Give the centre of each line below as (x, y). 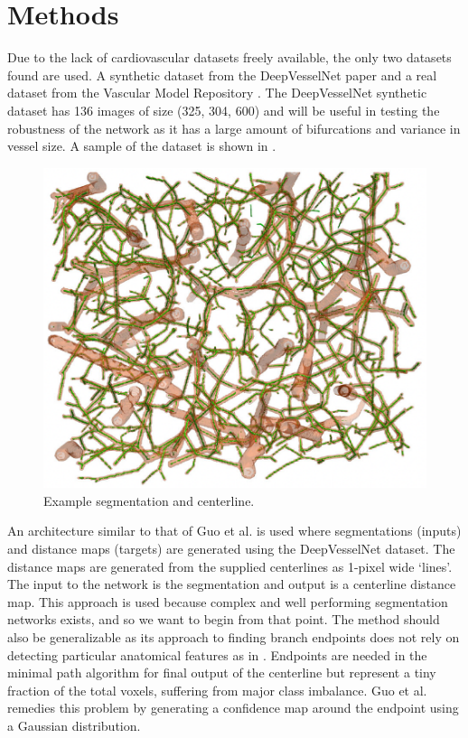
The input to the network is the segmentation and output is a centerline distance (232, 584)
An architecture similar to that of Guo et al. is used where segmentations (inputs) (234, 531)
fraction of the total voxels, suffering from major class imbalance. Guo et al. (217, 690)
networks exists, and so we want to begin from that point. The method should (224, 619)
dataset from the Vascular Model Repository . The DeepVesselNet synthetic (217, 93)
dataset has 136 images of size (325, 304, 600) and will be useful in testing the (224, 110)
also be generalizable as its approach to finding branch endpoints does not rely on (234, 636)
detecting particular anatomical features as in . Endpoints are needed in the (217, 654)
